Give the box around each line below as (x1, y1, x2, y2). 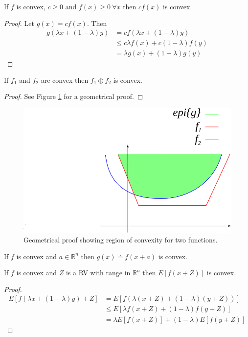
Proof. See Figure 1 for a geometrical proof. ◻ (4, 91, 143, 101)
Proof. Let (4, 18, 34, 28)
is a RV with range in (66, 267, 131, 278)
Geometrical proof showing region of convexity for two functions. (23, 235, 218, 245)
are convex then (41, 74, 89, 85)
